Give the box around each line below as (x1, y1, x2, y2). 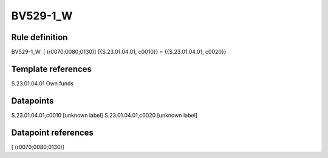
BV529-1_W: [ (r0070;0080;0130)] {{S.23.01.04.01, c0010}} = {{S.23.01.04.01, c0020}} (11, 48, 227, 56)
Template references (11, 64, 92, 74)
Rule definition (11, 32, 68, 42)
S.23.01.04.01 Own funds (11, 79, 74, 87)
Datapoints (11, 96, 54, 106)
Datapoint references (11, 127, 94, 137)
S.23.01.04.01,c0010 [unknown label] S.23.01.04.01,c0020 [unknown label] (11, 111, 197, 119)
